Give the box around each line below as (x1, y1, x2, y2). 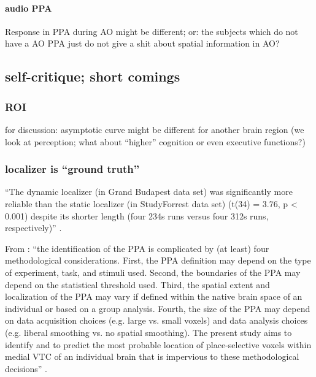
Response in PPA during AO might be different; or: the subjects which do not (5, 25, 298, 37)
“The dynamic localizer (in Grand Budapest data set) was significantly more (5, 185, 293, 198)
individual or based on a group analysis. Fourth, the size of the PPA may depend (5, 302, 310, 314)
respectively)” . (5, 221, 62, 234)
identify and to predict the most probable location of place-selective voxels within (5, 338, 312, 351)
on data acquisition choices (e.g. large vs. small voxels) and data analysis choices (5, 314, 308, 327)
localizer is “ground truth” (5, 161, 140, 177)
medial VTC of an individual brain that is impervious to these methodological (5, 350, 299, 363)
